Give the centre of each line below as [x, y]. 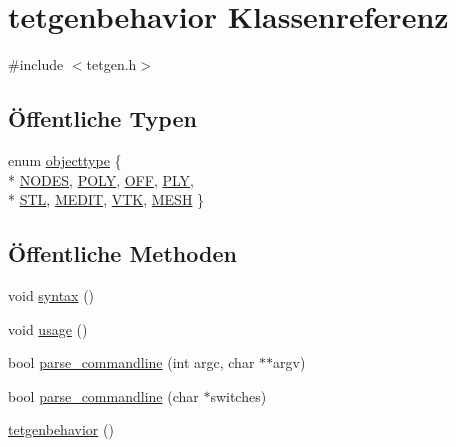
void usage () [48, 328]
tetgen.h [111, 64]
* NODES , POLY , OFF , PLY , [101, 179]
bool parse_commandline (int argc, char [131, 362]
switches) [238, 395]
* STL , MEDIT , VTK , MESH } [106, 199]
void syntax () [51, 294]
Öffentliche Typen [102, 118]
